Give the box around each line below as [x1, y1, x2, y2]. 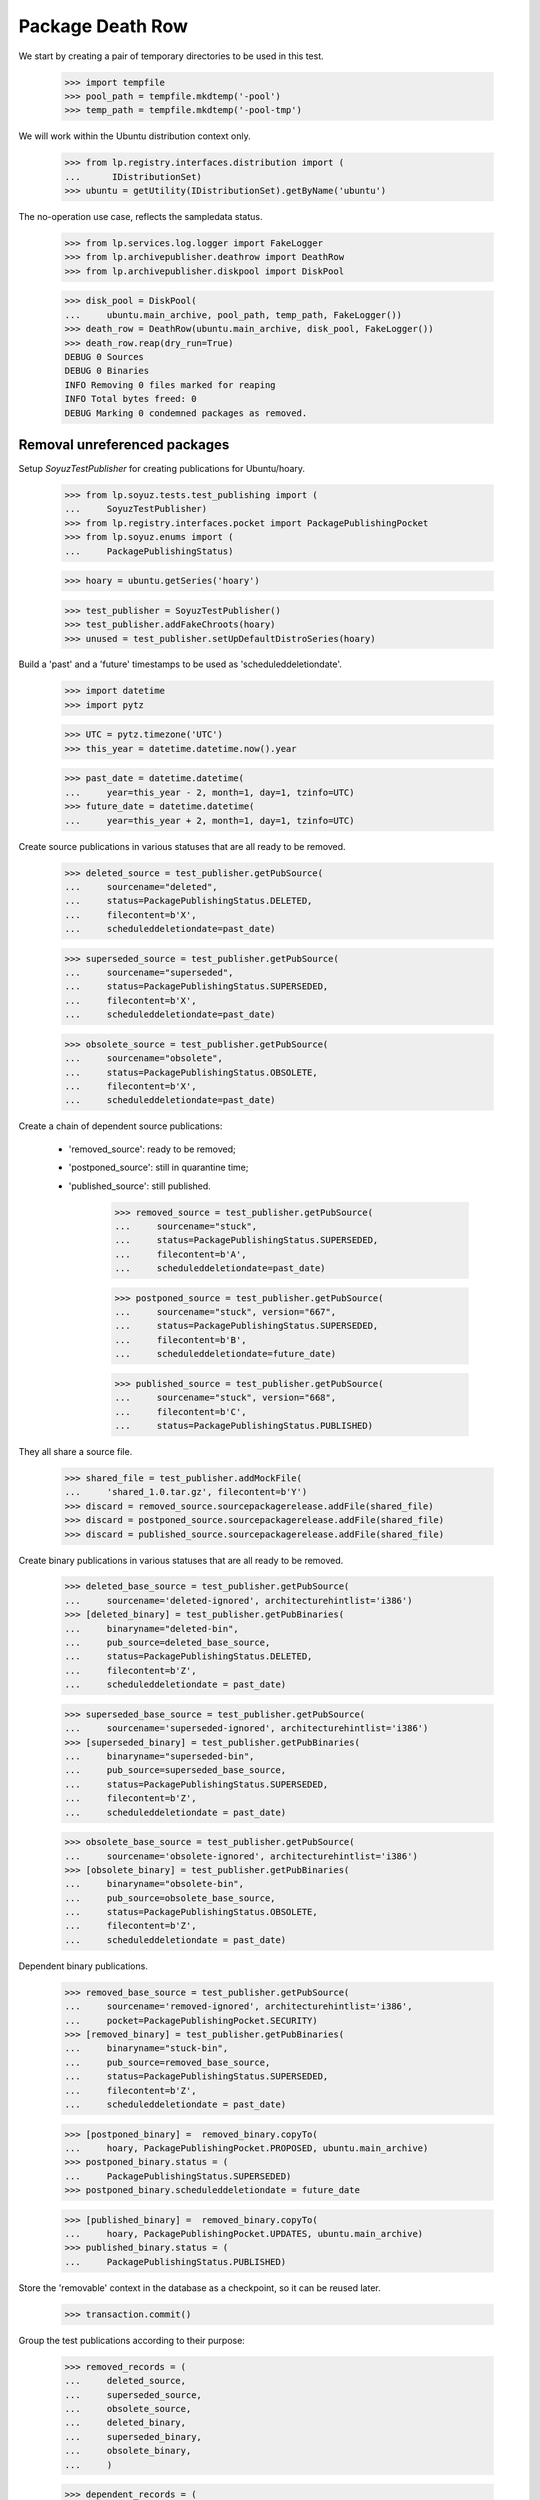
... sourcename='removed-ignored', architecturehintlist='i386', [64, 2001, 413, 2012]
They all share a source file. [18, 1445, 133, 1457]
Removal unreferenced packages [18, 436, 230, 453]
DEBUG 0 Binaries [64, 365, 150, 377]
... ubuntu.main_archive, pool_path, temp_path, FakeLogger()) [64, 309, 403, 320]
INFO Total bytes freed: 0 [64, 393, 197, 405]
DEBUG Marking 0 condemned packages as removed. [64, 407, 308, 419]
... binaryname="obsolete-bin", [64, 1878, 245, 1890]
